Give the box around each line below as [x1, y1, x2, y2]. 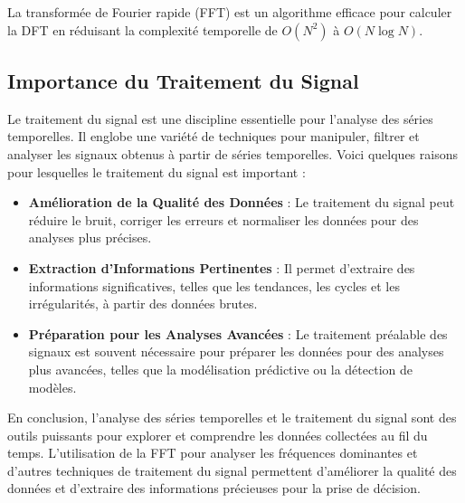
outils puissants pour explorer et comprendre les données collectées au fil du [7, 425, 428, 444]
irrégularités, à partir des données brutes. [28, 294, 258, 313]
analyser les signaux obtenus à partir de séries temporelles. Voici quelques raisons [7, 144, 458, 163]
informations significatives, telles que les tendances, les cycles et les [28, 276, 400, 295]
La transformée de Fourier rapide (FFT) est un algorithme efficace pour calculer [7, 3, 452, 21]
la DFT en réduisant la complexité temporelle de [7, 20, 278, 39]
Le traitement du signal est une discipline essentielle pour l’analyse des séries [7, 109, 433, 128]
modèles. [28, 377, 77, 396]
